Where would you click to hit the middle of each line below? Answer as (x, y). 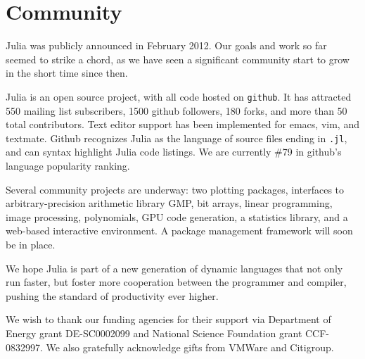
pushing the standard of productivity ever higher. (112, 295)
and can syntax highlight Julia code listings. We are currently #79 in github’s (174, 152)
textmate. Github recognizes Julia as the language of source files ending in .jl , (177, 138)
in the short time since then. (67, 73)
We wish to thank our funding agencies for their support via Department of (168, 319)
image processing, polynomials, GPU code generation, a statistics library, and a (177, 216)
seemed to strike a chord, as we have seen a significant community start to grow (178, 59)
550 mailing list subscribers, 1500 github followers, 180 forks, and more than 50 (177, 110)
